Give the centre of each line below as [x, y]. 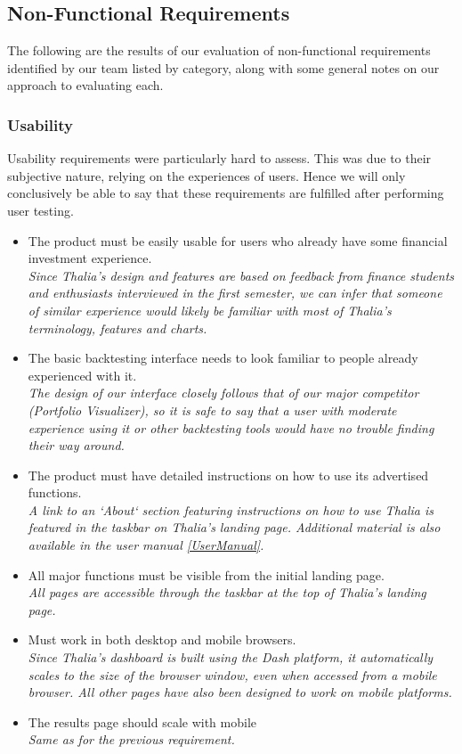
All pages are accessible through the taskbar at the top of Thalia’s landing [227, 592]
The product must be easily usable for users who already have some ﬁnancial [238, 240]
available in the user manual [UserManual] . [146, 545]
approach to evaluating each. [85, 85]
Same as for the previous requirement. [131, 739]
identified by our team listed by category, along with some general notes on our [223, 67]
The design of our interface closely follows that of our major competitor [223, 393]
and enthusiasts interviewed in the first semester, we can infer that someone [235, 293]
